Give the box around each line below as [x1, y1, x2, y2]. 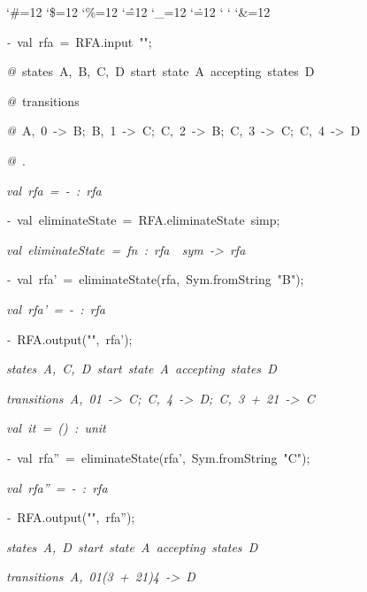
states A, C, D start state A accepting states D [6, 359, 277, 378]
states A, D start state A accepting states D [6, 537, 258, 556]
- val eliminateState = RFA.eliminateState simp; [6, 211, 280, 229]
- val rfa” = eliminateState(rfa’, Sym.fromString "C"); [6, 448, 310, 466]
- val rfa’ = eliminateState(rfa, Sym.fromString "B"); [6, 270, 304, 288]
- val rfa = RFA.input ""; [6, 32, 152, 50]
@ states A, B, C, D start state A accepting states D [6, 62, 315, 81]
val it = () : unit [6, 419, 106, 437]
